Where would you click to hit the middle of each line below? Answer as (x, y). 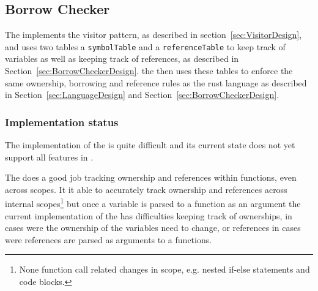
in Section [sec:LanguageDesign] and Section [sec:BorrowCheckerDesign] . (142, 95)
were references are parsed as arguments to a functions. (109, 239)
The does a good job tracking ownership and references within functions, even (151, 177)
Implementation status (62, 122)
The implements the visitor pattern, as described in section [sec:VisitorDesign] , (153, 35)
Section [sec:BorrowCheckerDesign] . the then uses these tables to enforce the (149, 71)
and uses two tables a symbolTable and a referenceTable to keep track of (145, 46)
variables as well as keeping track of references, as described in (122, 59)
